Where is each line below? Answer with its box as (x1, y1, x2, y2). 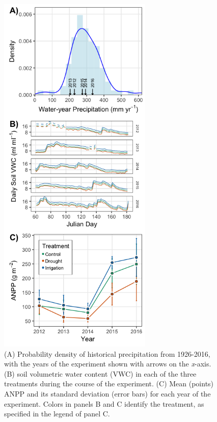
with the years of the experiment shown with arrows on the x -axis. (4, 358, 211, 369)
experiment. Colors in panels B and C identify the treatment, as (4, 398, 204, 409)
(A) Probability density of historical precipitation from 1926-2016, (4, 348, 210, 359)
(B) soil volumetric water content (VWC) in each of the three (4, 368, 197, 379)
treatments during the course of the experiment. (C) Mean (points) (4, 378, 214, 389)
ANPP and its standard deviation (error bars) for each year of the (4, 388, 211, 399)
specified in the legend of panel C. (4, 408, 110, 419)
